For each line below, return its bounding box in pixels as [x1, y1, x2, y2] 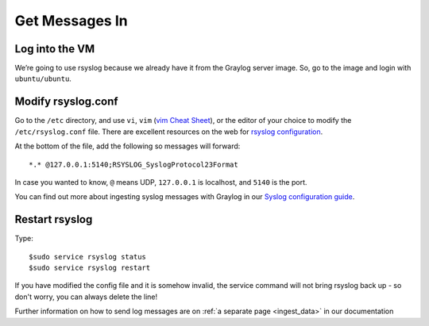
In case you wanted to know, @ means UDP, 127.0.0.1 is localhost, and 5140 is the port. [14, 177, 307, 186]
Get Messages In [14, 12, 128, 29]
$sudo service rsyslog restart [29, 263, 151, 272]
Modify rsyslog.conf [14, 95, 118, 109]
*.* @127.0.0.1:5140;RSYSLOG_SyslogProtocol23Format [29, 159, 238, 169]
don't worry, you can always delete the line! [14, 292, 158, 301]
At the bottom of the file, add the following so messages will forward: [14, 141, 241, 151]
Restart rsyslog [14, 213, 93, 226]
